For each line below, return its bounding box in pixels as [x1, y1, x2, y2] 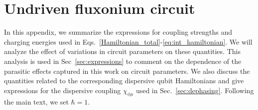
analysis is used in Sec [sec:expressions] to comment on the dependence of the [4, 55, 242, 66]
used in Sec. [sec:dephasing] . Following [135, 85, 254, 95]
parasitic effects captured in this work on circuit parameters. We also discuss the [4, 65, 250, 76]
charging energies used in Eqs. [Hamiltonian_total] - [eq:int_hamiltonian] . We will [4, 36, 253, 47]
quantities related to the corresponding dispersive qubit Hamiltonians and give [4, 75, 244, 86]
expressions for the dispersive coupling [4, 85, 121, 95]
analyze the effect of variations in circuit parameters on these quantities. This [4, 46, 241, 56]
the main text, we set [4, 97, 69, 107]
